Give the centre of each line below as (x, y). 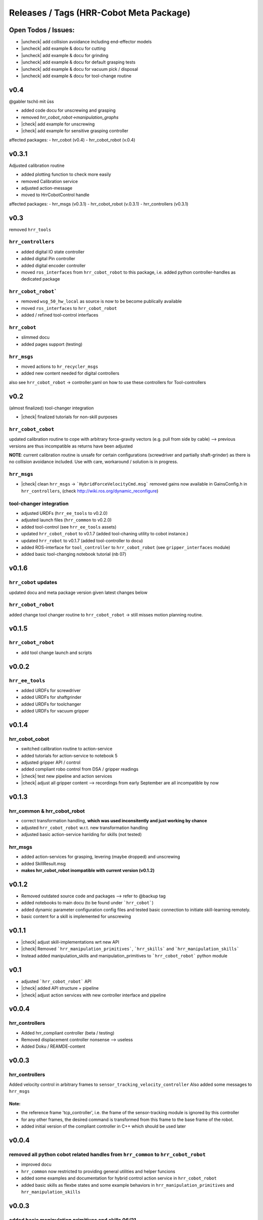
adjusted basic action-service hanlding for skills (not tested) (82, 834)
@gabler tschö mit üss (31, 101)
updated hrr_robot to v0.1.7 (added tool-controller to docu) (82, 540)
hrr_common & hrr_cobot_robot (47, 811)
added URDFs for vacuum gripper (55, 711)
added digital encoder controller (54, 265)
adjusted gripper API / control (51, 762)
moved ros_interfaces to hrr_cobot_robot (69, 308)
